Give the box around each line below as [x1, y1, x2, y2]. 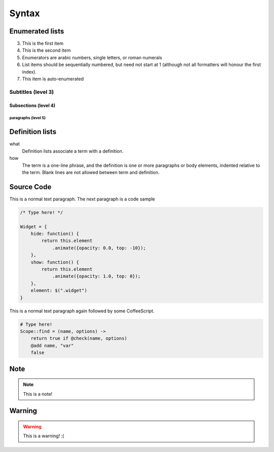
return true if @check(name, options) [30, 335, 127, 341]
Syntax [9, 8, 40, 19]
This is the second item [22, 47, 71, 53]
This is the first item [22, 41, 63, 47]
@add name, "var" [30, 342, 74, 349]
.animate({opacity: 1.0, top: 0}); [52, 273, 141, 279]
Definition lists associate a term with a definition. [22, 148, 124, 154]
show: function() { [30, 259, 80, 265]
